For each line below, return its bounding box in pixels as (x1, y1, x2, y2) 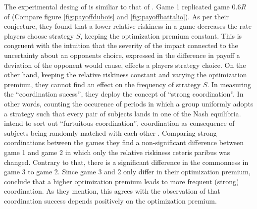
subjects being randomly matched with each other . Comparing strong (4, 127, 217, 138)
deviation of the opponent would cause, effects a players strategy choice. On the (4, 59, 246, 70)
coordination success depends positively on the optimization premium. (4, 195, 217, 206)
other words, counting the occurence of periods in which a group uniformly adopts (4, 98, 254, 108)
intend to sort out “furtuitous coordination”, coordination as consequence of (4, 118, 235, 128)
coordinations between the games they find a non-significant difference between (4, 137, 244, 148)
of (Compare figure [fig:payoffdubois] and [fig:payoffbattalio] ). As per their (4, 11, 229, 21)
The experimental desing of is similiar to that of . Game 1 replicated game (4, 1, 230, 11)
